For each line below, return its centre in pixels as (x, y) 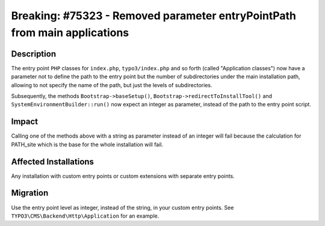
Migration (30, 193)
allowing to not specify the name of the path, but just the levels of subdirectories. (112, 85)
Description (34, 54)
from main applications (70, 32)
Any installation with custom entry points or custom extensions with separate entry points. (123, 176)
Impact (25, 122)
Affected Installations (53, 161)
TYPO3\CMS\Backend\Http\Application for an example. (85, 216)
